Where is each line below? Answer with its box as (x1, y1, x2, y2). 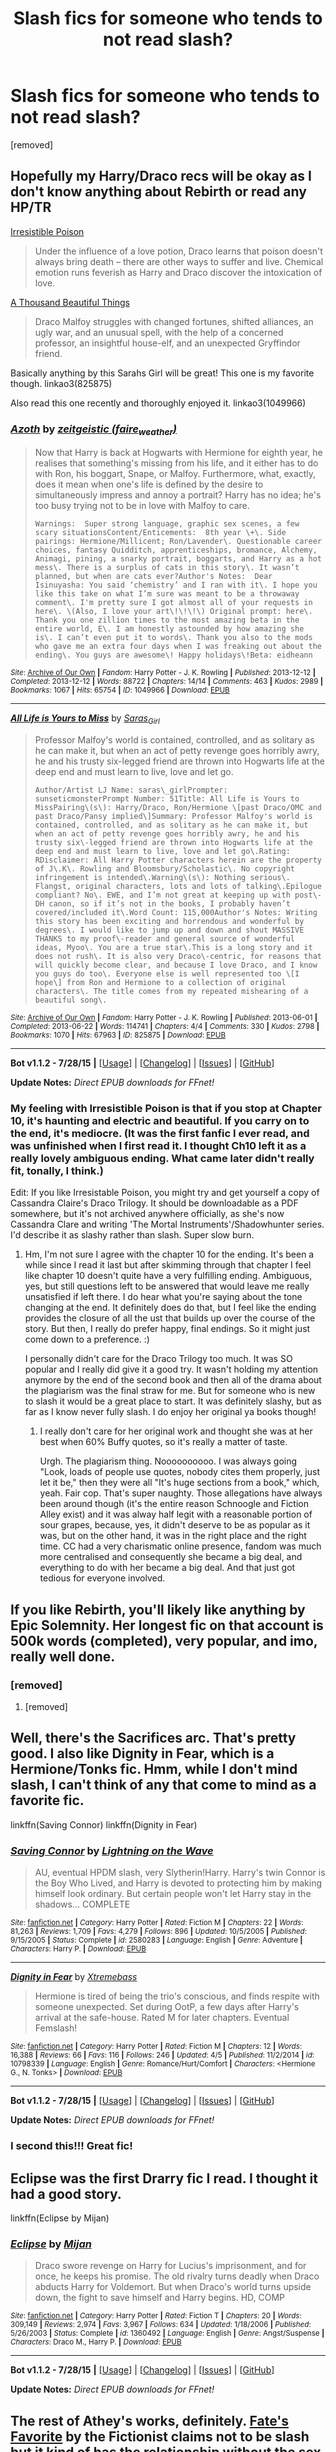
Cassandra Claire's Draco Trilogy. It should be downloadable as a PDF (10, 1197, 299, 1209)
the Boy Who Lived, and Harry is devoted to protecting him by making (34, 1877, 323, 1889)
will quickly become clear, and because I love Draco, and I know (34, 960, 318, 971)
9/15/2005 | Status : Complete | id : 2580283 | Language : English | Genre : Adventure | (10, 1935, 303, 1946)
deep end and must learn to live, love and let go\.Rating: (34, 847, 291, 857)
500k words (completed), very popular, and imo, (10, 1632, 318, 1649)
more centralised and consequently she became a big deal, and (39, 1551, 303, 1563)
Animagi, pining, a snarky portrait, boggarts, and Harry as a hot (34, 554, 322, 564)
